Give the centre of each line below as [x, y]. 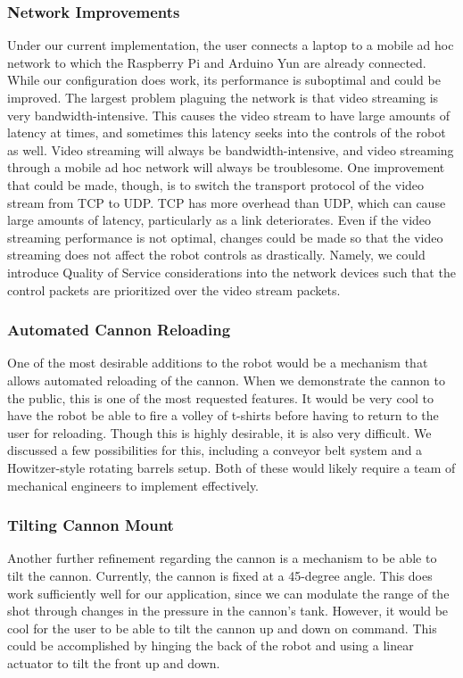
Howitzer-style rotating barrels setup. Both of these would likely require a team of [231, 467]
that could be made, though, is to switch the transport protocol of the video [216, 184]
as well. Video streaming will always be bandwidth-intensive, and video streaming [231, 149]
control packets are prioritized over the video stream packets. [174, 289]
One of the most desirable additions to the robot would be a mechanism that [218, 363]
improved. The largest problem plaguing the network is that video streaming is [223, 97]
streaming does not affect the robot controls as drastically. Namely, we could [216, 255]
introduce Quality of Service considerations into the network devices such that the [231, 272]
